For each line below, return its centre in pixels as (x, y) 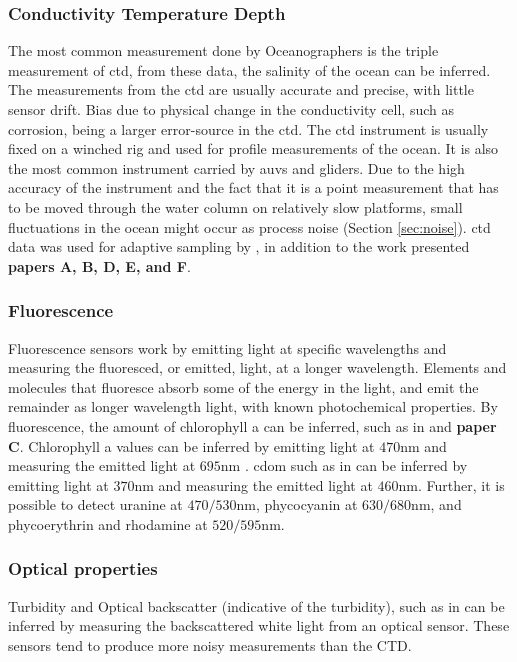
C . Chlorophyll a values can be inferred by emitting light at (191, 445)
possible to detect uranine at (95, 504)
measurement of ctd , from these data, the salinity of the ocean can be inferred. (249, 69)
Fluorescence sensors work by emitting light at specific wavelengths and (227, 347)
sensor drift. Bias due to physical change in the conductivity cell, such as (231, 109)
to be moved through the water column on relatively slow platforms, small (235, 206)
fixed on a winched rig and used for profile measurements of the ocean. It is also (253, 148)
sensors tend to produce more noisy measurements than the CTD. (210, 644)
